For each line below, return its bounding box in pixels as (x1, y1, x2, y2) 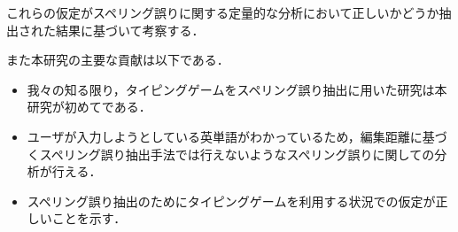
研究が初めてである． (27, 97, 151, 116)
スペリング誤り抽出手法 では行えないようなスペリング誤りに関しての (39, 144, 435, 163)
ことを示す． (51, 209, 127, 228)
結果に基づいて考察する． (55, 20, 205, 39)
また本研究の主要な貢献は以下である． (6, 50, 229, 69)
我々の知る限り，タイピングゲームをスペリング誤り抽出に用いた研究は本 (27, 80, 447, 98)
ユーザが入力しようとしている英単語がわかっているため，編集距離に (27, 127, 423, 145)
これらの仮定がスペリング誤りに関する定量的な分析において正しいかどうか (6, 4, 439, 21)
